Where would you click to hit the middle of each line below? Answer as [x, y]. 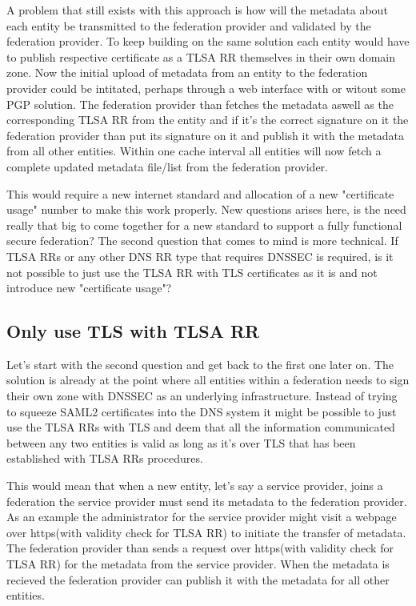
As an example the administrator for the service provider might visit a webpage [202, 517]
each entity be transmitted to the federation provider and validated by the [189, 25]
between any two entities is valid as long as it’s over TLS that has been [181, 442]
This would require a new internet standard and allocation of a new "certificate [200, 193]
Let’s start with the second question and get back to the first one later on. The [200, 364]
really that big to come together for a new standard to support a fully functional [204, 225]
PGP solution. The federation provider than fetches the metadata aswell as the [200, 104]
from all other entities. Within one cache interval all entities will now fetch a [194, 151]
